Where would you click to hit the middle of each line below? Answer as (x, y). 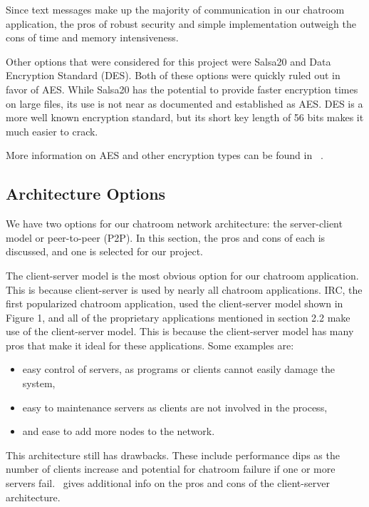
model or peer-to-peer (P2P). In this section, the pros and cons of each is (166, 237)
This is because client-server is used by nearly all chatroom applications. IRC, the (184, 289)
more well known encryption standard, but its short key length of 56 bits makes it (185, 117)
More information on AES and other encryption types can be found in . (165, 155)
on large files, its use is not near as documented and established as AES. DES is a (184, 103)
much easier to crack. (52, 131)
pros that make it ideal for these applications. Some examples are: (150, 345)
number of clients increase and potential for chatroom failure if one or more (171, 469)
